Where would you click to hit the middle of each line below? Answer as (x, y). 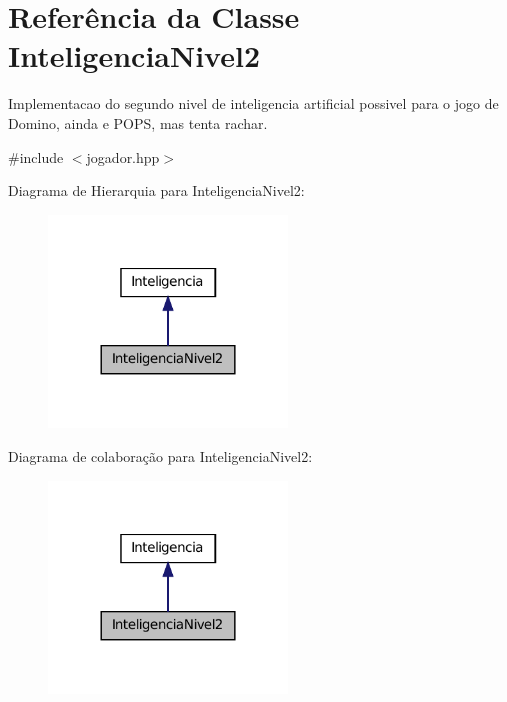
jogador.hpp (123, 156)
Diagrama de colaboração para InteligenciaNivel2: (160, 456)
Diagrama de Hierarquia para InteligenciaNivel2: (156, 190)
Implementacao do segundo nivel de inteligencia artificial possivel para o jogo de (253, 103)
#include (36, 156)
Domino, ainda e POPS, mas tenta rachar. (138, 122)
